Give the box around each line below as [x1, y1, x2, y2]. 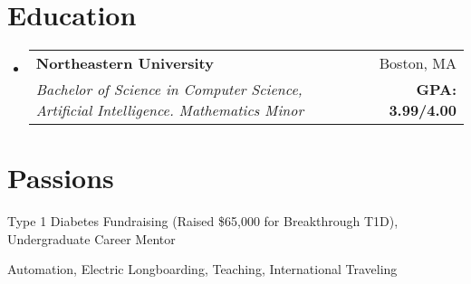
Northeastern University [35, 52, 214, 74]
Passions [7, 159, 114, 196]
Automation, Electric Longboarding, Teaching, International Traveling [7, 260, 398, 279]
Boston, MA [379, 52, 457, 74]
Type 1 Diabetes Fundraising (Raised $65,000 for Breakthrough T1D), [7, 212, 399, 231]
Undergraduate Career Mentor [7, 229, 176, 248]
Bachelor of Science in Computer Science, [35, 79, 303, 100]
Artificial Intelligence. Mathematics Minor [35, 99, 304, 121]
